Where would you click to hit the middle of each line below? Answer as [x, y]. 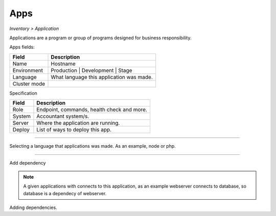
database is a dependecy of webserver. [65, 193]
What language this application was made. [102, 77]
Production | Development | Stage [91, 70]
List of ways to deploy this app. [74, 130]
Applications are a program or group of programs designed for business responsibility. [100, 38]
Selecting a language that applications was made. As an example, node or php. [93, 146]
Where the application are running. [78, 123]
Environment [28, 70]
